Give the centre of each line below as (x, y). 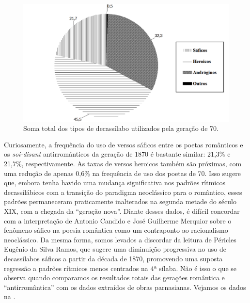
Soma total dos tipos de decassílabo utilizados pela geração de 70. (121, 128)
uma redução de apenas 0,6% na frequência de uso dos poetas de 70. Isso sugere (123, 173)
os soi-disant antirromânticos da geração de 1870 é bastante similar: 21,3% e (117, 154)
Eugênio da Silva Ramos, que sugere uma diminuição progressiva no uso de (115, 249)
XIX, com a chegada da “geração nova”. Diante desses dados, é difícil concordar (122, 211)
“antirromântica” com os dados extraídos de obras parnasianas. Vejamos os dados (125, 287)
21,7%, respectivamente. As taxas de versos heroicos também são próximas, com (123, 164)
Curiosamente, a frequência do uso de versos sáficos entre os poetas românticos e (124, 144)
